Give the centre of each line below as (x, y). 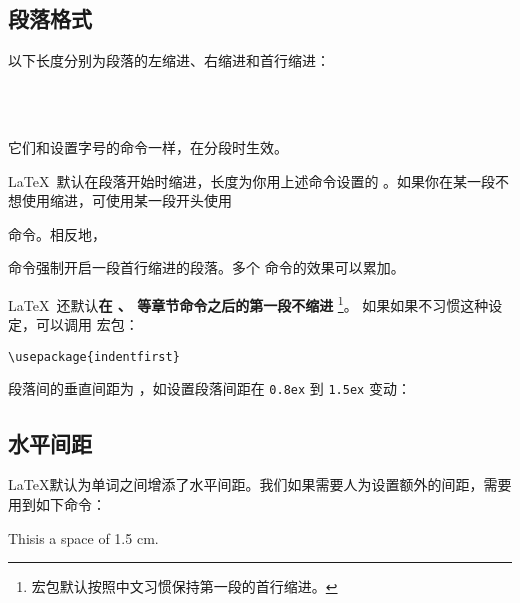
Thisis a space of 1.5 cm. (83, 537)
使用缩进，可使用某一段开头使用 (126, 200)
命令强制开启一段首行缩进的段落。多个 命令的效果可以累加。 (206, 267)
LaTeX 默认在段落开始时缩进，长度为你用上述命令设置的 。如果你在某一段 (252, 180)
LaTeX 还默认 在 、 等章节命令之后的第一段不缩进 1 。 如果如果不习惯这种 (248, 303)
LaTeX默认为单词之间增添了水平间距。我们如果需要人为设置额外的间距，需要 (260, 484)
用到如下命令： (57, 503)
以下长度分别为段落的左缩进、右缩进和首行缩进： (169, 60)
